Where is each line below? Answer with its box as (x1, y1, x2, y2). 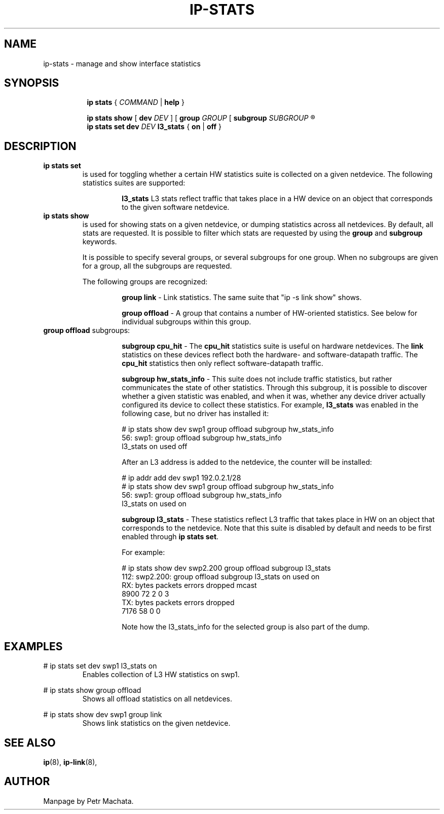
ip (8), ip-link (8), (43, 757, 97, 766)
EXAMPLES (4, 640, 63, 653)
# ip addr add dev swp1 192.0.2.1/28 (122, 473, 241, 483)
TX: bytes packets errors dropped (122, 598, 235, 607)
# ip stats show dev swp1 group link (43, 710, 162, 719)
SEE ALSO (4, 736, 56, 749)
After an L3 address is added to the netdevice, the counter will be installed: (122, 458, 372, 467)
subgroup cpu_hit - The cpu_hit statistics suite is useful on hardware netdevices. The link (122, 342, 424, 351)
